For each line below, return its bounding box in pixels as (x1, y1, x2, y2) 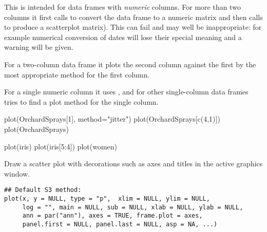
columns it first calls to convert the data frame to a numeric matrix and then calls (4, 11, 263, 22)
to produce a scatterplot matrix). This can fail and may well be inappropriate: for (4, 22, 262, 32)
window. (4, 168, 30, 179)
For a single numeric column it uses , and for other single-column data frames (4, 86, 249, 97)
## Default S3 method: (4, 186, 82, 194)
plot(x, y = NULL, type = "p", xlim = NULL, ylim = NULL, (4, 195, 210, 202)
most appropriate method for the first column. (4, 69, 150, 80)
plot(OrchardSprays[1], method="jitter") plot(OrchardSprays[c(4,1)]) (4, 113, 220, 124)
